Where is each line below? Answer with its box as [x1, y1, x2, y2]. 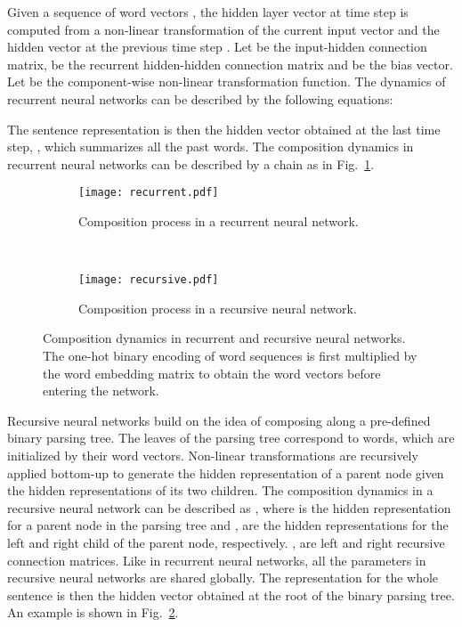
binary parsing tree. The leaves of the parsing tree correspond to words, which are [7, 428, 455, 447]
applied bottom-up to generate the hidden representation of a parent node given [7, 463, 444, 482]
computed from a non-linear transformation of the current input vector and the [7, 20, 440, 38]
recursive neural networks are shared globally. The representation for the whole [7, 568, 439, 587]
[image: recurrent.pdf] [78, 186, 219, 199]
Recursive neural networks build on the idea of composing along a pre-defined [7, 411, 431, 429]
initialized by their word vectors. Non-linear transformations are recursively [7, 446, 418, 464]
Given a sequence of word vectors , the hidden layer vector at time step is [7, 3, 409, 20]
